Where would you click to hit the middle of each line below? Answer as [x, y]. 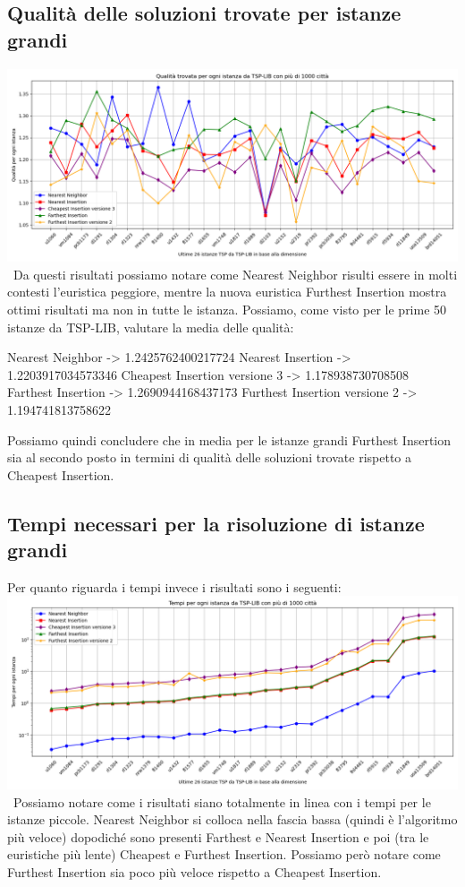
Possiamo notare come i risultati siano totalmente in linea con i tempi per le [222, 801]
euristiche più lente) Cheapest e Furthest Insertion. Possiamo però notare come [224, 854]
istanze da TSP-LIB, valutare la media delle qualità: [151, 327]
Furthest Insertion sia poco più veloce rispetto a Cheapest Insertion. [194, 872]
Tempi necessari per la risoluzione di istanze [216, 523]
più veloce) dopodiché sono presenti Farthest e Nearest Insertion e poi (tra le [218, 836]
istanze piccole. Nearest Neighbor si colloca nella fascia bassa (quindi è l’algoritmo [232, 819]
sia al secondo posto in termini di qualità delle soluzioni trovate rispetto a [210, 457]
